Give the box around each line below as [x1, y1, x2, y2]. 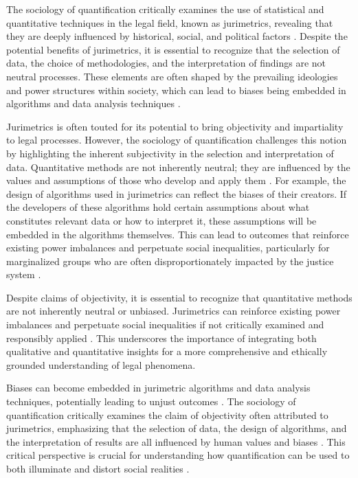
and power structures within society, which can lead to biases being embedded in [6, 82, 346, 97]
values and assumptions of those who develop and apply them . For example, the [6, 173, 346, 187]
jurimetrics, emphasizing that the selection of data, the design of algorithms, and [6, 421, 347, 435]
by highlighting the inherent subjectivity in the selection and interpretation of [6, 146, 334, 160]
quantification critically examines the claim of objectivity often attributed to [6, 407, 328, 422]
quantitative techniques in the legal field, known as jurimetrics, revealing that [6, 15, 333, 30]
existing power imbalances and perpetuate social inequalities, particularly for [6, 240, 330, 255]
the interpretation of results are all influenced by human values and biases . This [6, 434, 346, 448]
